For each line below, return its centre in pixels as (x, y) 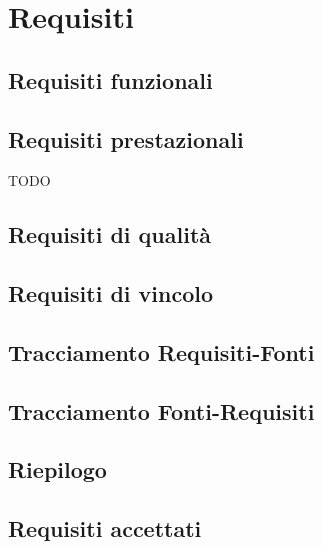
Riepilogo (57, 469)
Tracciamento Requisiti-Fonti (161, 351)
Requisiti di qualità (110, 234)
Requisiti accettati (105, 528)
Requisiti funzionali (110, 79)
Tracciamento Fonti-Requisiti (161, 410)
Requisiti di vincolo (111, 293)
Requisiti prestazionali (126, 138)
